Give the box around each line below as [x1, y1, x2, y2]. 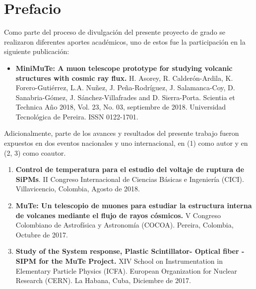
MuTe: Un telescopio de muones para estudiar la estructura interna [15, 200, 252, 211]
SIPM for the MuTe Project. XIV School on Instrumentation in [15, 256, 223, 266]
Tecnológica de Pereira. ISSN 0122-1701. [15, 111, 138, 121]
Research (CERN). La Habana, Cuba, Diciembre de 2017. [15, 275, 191, 286]
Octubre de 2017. [15, 229, 68, 239]
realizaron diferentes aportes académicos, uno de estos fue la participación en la [4, 36, 246, 47]
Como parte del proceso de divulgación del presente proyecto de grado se [4, 27, 226, 37]
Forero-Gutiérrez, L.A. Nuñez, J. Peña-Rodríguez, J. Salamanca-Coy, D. [15, 82, 235, 93]
